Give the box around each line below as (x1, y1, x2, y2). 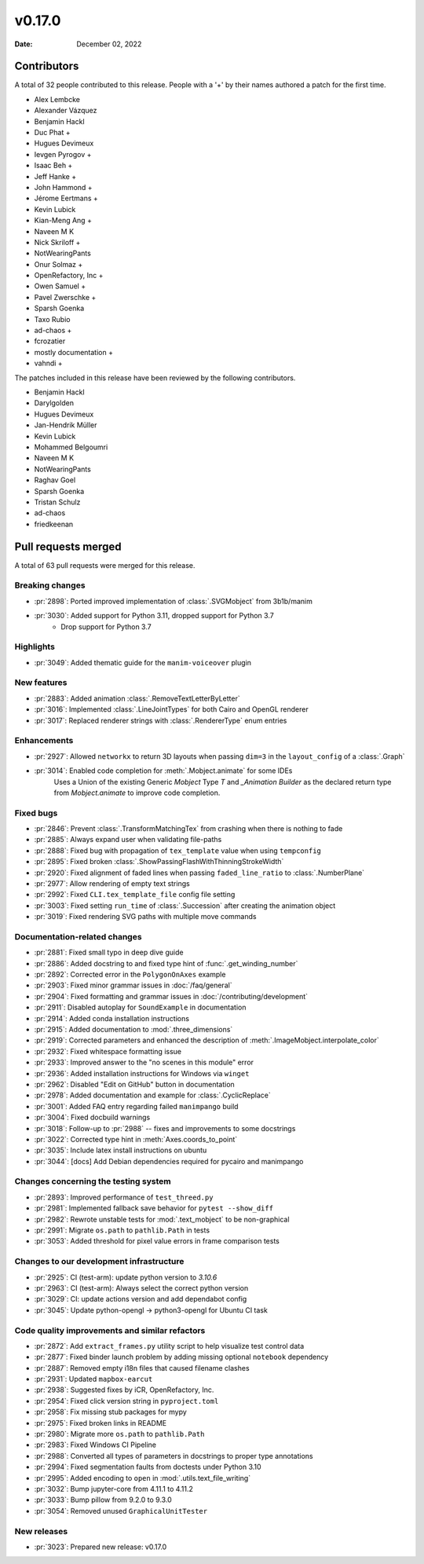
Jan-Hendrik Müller (34, 420, 97, 430)
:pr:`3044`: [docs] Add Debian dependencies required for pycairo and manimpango (34, 1156, 304, 1166)
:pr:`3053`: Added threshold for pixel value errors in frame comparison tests (34, 1236, 280, 1246)
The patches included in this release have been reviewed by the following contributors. (14, 373, 296, 383)
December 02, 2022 (76, 39, 142, 49)
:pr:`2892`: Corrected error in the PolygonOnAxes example (34, 970, 226, 980)
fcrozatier (34, 336, 66, 346)
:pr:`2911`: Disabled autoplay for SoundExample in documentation (34, 1002, 247, 1013)
